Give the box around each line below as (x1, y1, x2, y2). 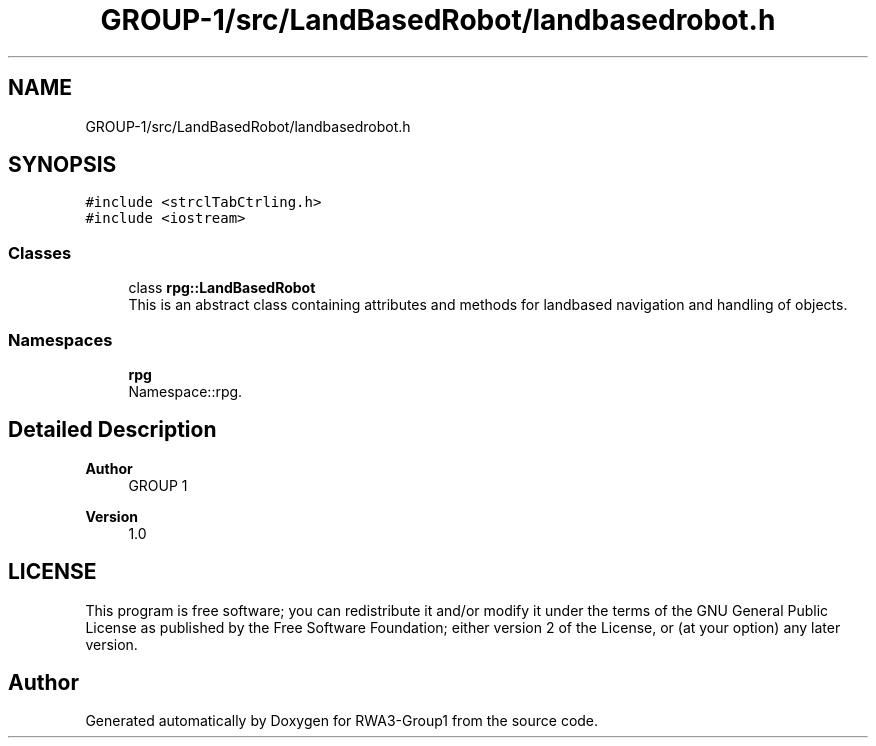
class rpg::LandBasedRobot (128, 279, 316, 297)
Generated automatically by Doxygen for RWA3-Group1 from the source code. (85, 712, 599, 730)
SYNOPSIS (8, 152, 117, 178)
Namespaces (8, 329, 113, 350)
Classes (8, 242, 72, 263)
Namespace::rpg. (128, 382, 243, 400)
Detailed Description (8, 417, 217, 443)
